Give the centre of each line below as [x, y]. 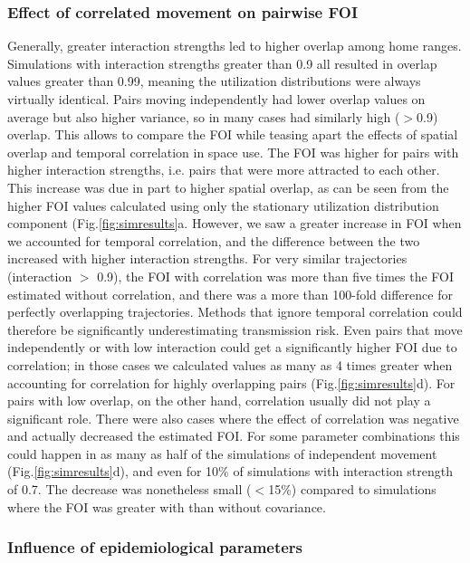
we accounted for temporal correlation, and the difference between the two [214, 240]
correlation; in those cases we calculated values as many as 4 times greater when [230, 364]
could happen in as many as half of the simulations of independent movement [222, 453]
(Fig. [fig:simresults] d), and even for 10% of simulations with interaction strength [230, 471]
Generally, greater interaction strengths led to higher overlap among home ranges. [235, 46]
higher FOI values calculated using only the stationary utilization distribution [223, 205]
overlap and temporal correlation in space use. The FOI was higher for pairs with [233, 152]
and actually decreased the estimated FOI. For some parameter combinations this [234, 436]
